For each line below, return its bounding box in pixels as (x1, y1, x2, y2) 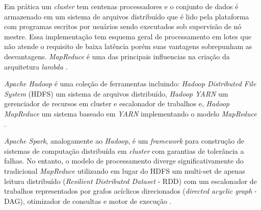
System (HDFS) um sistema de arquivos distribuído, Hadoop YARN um (4, 88, 228, 99)
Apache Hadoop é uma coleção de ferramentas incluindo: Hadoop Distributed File (4, 78, 256, 89)
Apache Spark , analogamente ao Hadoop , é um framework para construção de (4, 135, 244, 146)
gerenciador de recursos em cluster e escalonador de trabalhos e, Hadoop (4, 98, 229, 109)
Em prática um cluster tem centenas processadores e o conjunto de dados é (4, 1, 239, 11)
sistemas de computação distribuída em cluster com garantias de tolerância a (4, 145, 244, 156)
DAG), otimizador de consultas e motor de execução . (4, 195, 172, 206)
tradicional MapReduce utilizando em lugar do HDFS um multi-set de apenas (4, 165, 245, 176)
